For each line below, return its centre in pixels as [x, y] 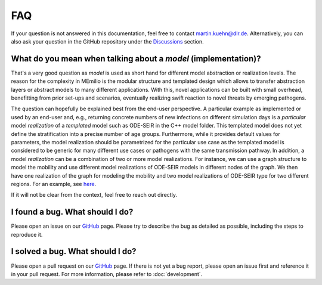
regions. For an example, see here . [54, 184]
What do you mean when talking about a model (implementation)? [136, 59]
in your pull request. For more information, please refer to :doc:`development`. [107, 274]
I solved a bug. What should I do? [74, 251]
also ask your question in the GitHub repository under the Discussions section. [107, 41]
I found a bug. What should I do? [72, 212]
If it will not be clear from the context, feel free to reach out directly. [94, 195]
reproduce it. [27, 234]
